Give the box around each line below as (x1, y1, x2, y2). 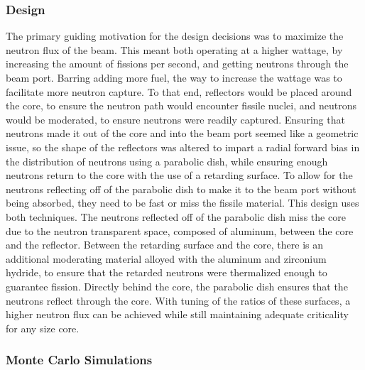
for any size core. (6, 320, 80, 335)
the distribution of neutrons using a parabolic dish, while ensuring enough (6, 153, 328, 168)
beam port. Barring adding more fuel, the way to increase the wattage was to (6, 70, 342, 85)
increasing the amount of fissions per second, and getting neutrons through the (6, 56, 349, 71)
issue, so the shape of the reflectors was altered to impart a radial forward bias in (6, 139, 360, 154)
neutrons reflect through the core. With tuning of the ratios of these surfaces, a (6, 293, 351, 308)
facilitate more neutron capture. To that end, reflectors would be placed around (6, 84, 352, 99)
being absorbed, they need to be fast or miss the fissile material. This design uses (6, 195, 359, 210)
